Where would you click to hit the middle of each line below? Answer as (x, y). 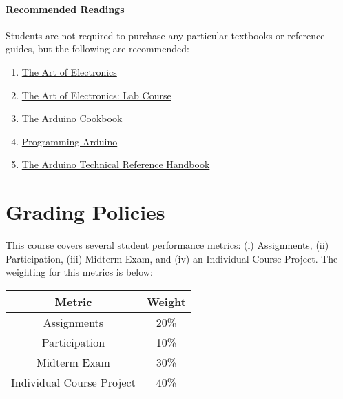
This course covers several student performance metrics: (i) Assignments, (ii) (167, 245)
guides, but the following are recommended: (97, 49)
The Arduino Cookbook (72, 118)
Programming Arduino (70, 141)
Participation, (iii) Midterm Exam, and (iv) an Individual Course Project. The (172, 258)
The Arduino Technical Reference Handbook (116, 164)
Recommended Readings (65, 9)
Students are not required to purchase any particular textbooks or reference (165, 35)
